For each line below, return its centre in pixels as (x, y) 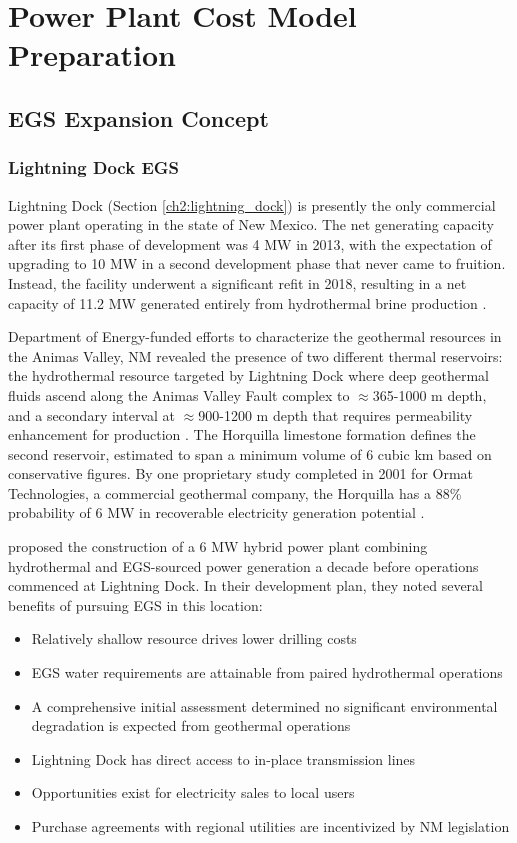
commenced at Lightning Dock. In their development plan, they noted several (245, 585)
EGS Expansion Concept (138, 117)
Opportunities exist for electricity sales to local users (193, 792)
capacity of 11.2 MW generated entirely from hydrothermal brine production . (247, 302)
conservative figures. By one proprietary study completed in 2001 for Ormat (241, 473)
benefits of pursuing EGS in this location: (135, 604)
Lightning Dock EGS (93, 167)
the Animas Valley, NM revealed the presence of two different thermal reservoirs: (255, 355)
